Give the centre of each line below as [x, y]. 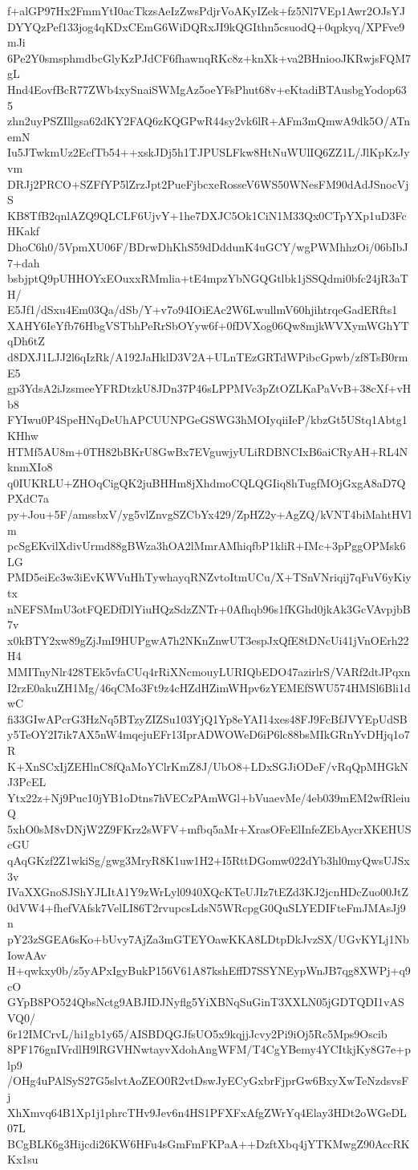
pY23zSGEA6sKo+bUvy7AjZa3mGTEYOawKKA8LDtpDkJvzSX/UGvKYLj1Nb [208, 939]
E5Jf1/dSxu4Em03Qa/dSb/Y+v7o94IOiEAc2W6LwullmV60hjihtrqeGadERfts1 [203, 310]
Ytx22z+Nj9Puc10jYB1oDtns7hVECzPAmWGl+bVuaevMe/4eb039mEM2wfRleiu [209, 797]
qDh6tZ [26, 341]
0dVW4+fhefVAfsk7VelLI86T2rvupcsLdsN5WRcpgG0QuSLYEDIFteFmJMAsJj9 [207, 907]
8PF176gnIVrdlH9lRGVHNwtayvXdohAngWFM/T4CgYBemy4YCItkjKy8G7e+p [209, 1049]
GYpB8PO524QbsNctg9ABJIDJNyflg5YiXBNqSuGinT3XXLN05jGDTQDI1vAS [206, 1002]
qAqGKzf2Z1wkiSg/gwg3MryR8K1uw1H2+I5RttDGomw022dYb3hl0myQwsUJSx [209, 860]
